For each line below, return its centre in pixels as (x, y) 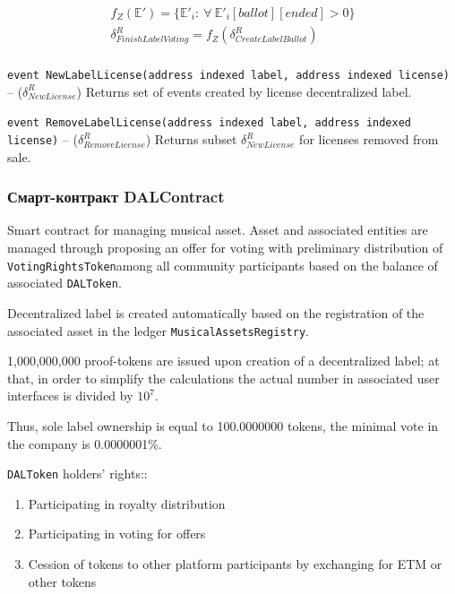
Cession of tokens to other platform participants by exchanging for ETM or (235, 564)
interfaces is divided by (70, 396)
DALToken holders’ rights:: (77, 473)
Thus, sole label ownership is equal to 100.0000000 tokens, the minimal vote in (223, 426)
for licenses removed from (369, 139)
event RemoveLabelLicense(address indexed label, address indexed (210, 123)
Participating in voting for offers (117, 534)
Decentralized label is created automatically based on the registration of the (216, 312)
